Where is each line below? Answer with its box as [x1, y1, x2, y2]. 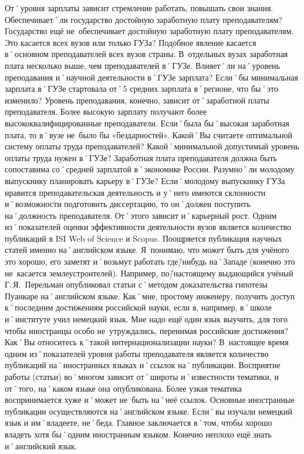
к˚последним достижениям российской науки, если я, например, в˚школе [5, 301, 272, 313]
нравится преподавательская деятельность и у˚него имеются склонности [5, 186, 266, 198]
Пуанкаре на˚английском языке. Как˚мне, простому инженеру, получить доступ [5, 289, 295, 302]
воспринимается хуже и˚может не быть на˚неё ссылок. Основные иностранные [5, 393, 295, 406]
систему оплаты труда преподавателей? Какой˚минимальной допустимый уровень [5, 140, 299, 152]
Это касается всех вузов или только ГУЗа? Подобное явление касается [5, 36, 256, 48]
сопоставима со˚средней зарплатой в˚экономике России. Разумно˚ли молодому [5, 163, 295, 175]
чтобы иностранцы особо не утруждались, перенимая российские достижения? [5, 324, 289, 336]
